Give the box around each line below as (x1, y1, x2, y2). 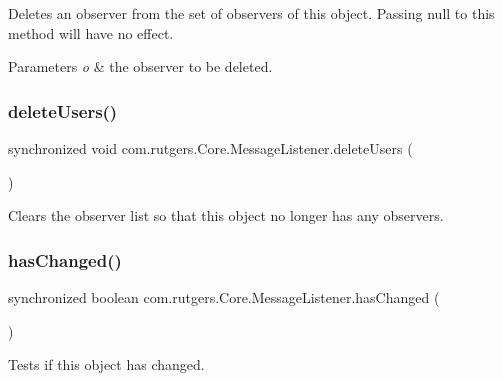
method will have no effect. (8, 22, 174, 43)
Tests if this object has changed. (8, 354, 205, 375)
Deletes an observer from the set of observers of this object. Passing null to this (8, 3, 495, 23)
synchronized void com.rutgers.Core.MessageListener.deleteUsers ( (8, 138, 413, 158)
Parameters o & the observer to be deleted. (8, 56, 273, 77)
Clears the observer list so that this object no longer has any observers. (8, 205, 444, 226)
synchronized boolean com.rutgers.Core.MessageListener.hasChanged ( (8, 287, 440, 307)
